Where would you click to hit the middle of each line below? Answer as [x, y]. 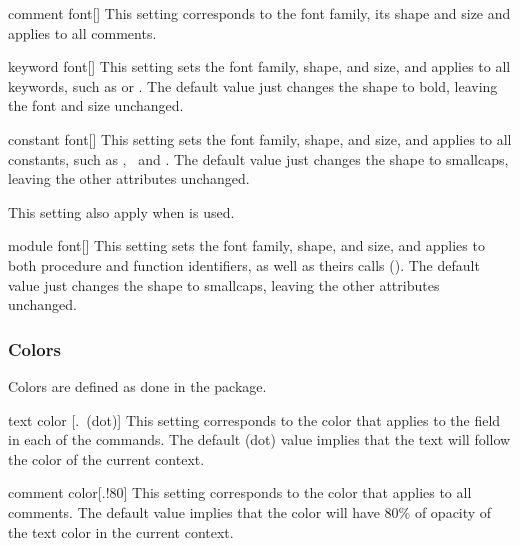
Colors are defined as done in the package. [137, 385]
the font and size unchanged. [96, 105]
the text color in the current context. [121, 531]
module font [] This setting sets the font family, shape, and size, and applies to [246, 245]
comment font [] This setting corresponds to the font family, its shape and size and [259, 13]
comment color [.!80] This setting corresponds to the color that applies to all [240, 492]
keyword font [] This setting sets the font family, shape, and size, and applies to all [259, 66]
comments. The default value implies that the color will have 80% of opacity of [250, 511]
